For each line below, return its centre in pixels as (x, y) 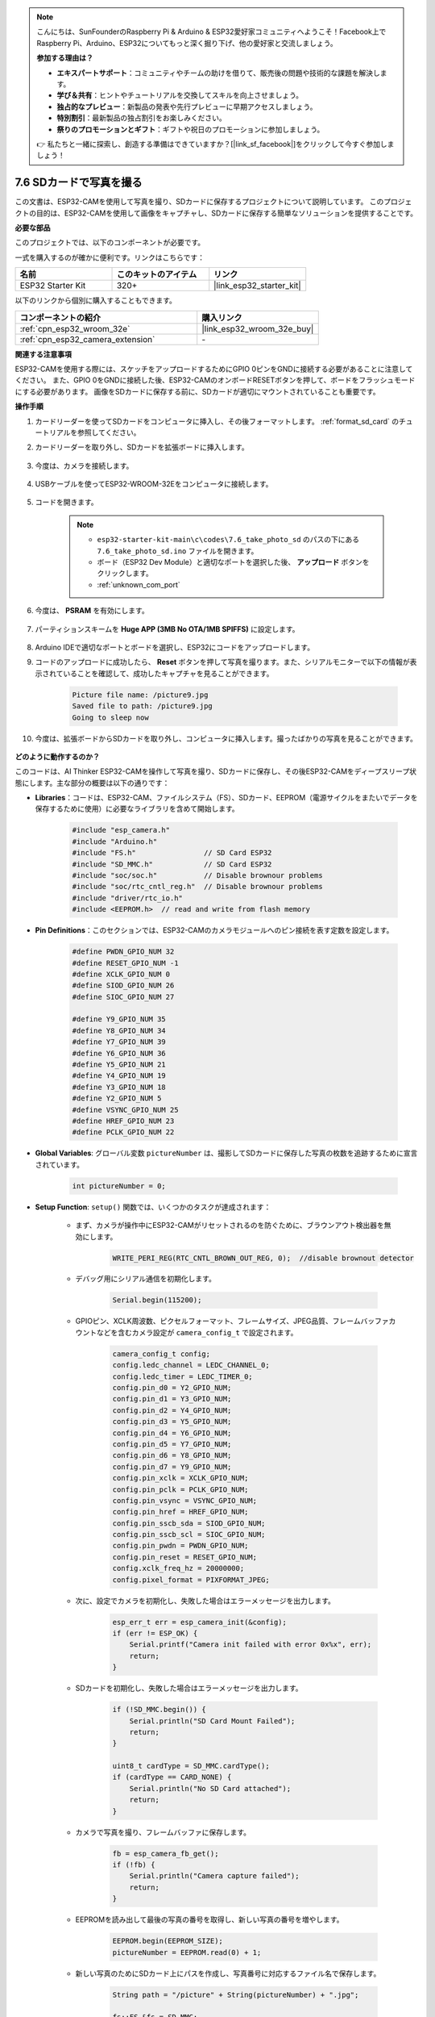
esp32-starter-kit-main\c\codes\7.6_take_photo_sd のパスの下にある (228, 540)
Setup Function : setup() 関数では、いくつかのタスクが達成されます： (153, 1207)
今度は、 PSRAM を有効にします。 (92, 611)
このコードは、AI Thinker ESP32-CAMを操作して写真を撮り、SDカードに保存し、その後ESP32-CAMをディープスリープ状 (215, 771)
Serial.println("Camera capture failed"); (214, 1876)
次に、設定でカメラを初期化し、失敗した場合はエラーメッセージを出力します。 (205, 1601)
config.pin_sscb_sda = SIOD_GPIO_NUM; (189, 1523)
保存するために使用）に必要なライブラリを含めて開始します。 (137, 809)
